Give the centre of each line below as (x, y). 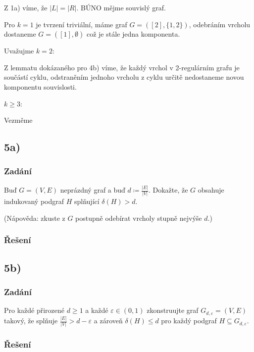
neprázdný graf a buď (93, 190)
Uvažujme (19, 51)
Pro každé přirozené (34, 310)
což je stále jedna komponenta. (133, 34)
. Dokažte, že (168, 190)
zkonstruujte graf (173, 310)
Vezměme (18, 120)
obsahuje (211, 190)
